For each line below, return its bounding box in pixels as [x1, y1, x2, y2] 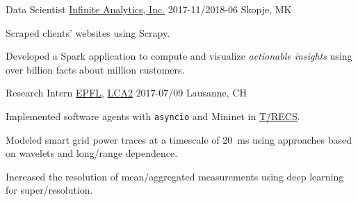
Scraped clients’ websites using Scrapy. [6, 25, 170, 40]
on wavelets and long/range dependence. [6, 146, 178, 160]
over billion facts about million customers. [6, 62, 185, 76]
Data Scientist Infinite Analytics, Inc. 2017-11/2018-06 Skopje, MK [6, 2, 292, 16]
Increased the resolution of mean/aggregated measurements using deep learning [6, 169, 344, 183]
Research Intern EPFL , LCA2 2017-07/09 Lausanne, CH [6, 85, 247, 100]
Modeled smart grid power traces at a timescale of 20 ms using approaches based [6, 132, 352, 146]
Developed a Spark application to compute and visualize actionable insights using [6, 49, 352, 63]
